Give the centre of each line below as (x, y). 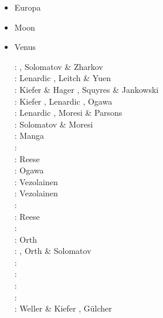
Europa (28, 7)
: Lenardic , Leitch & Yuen (62, 78)
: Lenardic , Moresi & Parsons (68, 113)
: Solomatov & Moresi (54, 124)
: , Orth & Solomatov (53, 251)
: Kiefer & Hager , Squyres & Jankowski (86, 89)
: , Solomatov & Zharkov (59, 66)
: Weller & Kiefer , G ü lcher (63, 308)
